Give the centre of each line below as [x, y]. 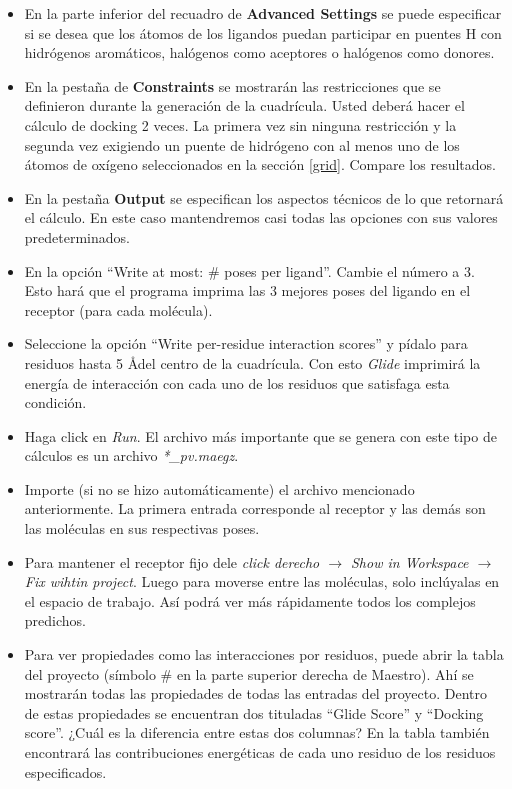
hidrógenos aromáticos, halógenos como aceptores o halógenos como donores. [259, 52]
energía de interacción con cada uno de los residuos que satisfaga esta [237, 382]
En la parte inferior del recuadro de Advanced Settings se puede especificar [263, 13]
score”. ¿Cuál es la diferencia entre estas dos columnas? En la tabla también [257, 732]
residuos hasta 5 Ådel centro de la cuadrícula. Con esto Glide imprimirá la [252, 362]
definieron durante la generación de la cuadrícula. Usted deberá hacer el [244, 105]
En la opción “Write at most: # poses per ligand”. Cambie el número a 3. [249, 270]
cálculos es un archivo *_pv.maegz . [131, 455]
